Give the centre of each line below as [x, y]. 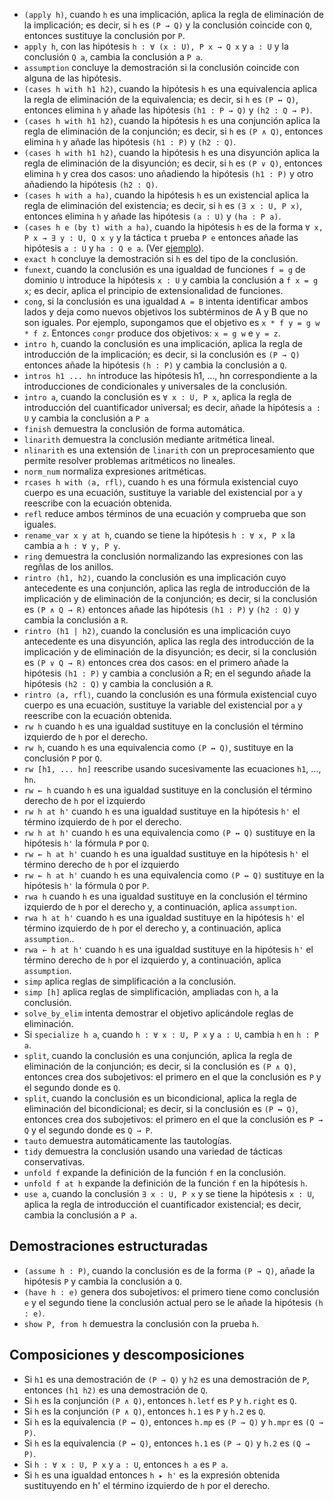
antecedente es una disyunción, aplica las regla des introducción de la [169, 641]
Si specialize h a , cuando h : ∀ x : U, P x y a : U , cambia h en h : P [171, 1034]
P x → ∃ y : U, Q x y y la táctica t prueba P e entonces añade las [161, 237]
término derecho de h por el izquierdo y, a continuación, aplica [152, 960]
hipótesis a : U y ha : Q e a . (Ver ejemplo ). [114, 248]
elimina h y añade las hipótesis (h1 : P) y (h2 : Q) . [130, 142]
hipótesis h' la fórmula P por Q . [86, 843]
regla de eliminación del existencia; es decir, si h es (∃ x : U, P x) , [163, 205]
